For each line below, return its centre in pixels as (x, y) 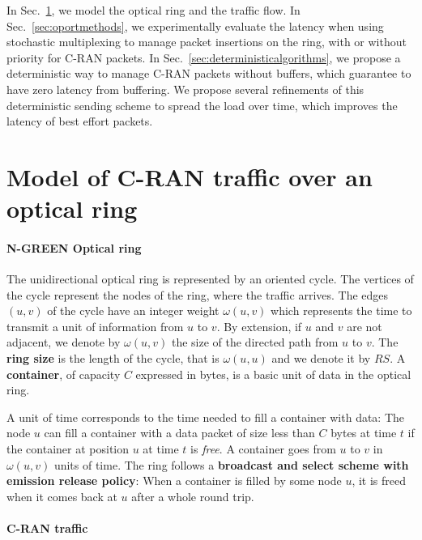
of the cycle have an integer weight (133, 310)
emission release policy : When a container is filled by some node (174, 480)
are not (364, 326)
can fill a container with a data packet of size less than (179, 433)
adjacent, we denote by (64, 342)
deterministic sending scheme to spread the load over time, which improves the (202, 105)
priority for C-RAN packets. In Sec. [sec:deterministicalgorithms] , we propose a (204, 57)
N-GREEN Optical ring (74, 247)
